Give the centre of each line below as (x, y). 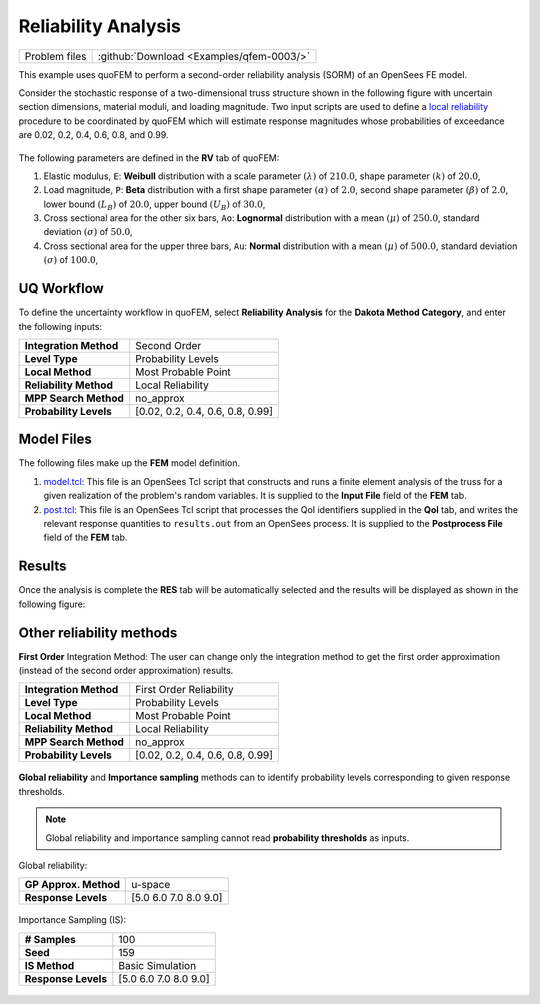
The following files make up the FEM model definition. (129, 463)
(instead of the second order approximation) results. (126, 670)
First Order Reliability (184, 690)
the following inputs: (60, 326)
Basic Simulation (157, 965)
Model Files (55, 439)
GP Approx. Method (72, 885)
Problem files (55, 56)
